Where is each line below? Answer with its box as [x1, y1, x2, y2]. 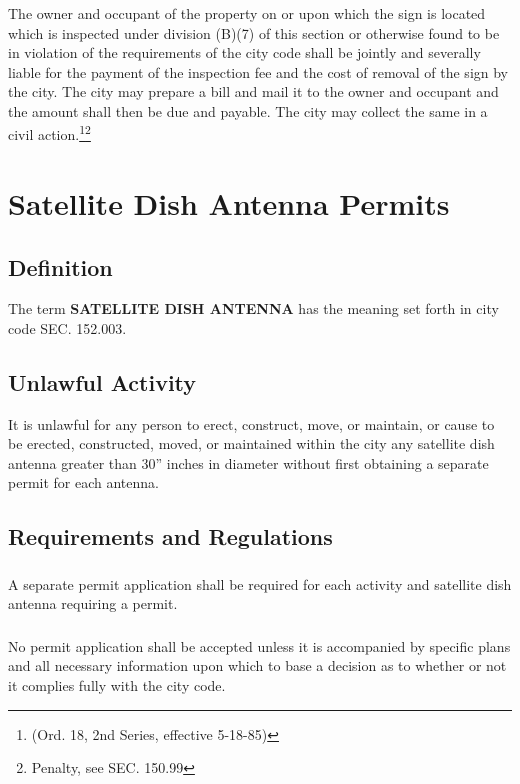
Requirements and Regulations [8, 521, 333, 552]
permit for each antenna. [8, 472, 159, 493]
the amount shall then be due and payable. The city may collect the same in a [8, 100, 488, 121]
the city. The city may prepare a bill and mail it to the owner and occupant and [8, 81, 499, 102]
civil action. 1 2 [8, 121, 91, 145]
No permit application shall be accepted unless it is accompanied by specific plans [8, 635, 511, 656]
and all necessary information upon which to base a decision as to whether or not [8, 655, 507, 676]
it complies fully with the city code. [8, 675, 226, 696]
